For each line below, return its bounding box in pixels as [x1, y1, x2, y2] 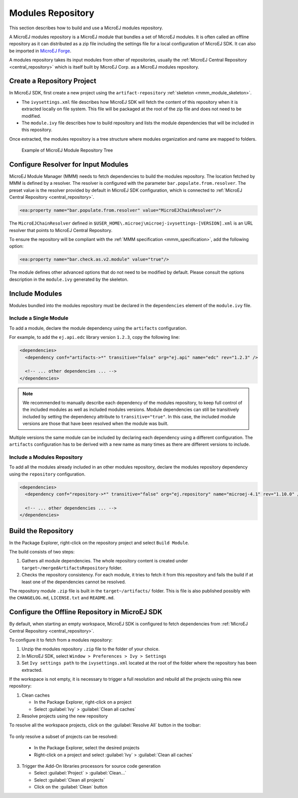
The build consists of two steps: [9, 549, 74, 555]
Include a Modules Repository [9, 454, 83, 461]
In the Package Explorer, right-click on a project [34, 699, 132, 705]
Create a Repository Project [9, 77, 96, 85]
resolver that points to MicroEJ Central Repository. [9, 227, 113, 233]
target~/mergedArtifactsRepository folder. [21, 564, 123, 571]
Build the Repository [9, 527, 74, 535]
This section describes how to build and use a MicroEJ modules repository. [9, 25, 163, 31]
